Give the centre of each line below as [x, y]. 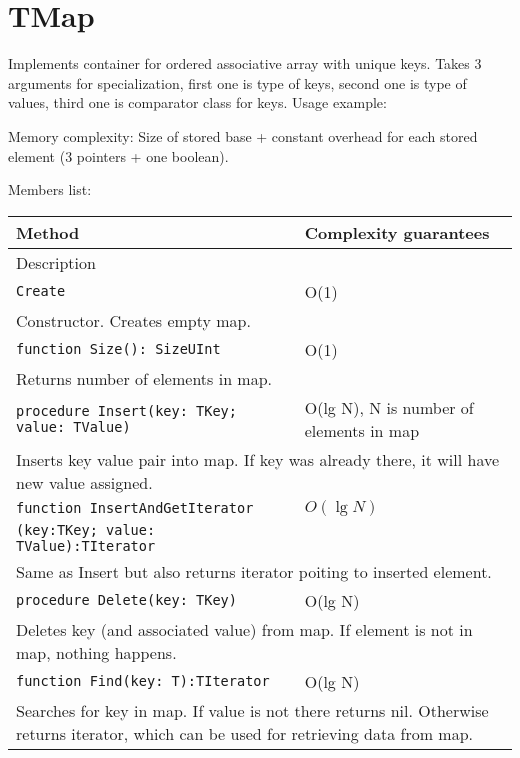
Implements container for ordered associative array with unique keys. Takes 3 [245, 63]
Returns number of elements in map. [144, 378]
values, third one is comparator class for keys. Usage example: [197, 102]
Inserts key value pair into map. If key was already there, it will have [258, 459]
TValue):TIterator [86, 545]
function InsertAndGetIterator [135, 507]
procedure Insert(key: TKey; [126, 410]
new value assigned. [84, 482]
